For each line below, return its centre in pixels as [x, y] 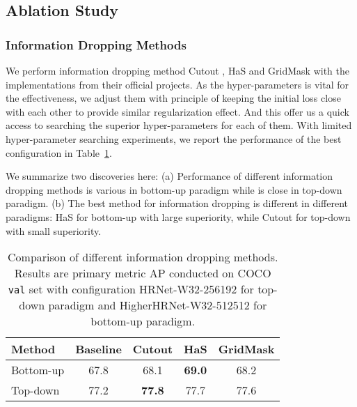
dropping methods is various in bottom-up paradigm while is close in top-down [174, 189]
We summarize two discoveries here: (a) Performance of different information [169, 176]
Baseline [98, 349]
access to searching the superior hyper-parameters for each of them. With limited [179, 125]
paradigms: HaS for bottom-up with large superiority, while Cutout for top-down [178, 216]
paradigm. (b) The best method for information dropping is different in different [177, 203]
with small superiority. [54, 230]
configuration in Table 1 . [59, 152]
